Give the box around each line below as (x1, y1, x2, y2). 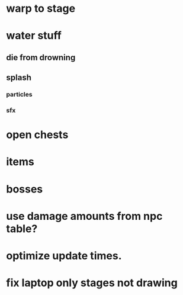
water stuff (6, 29, 62, 43)
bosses (6, 182, 43, 195)
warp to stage (6, 2, 76, 15)
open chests (6, 128, 69, 142)
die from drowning (6, 52, 76, 62)
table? (6, 222, 38, 235)
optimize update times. (6, 249, 122, 262)
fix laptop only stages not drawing (6, 276, 178, 290)
